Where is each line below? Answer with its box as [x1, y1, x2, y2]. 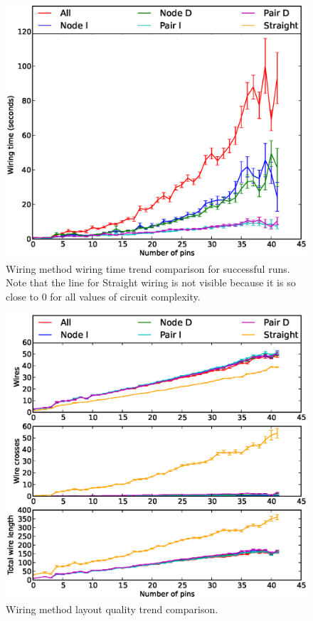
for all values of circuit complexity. [50, 288, 201, 303]
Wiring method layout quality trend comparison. [6, 602, 218, 617]
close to [6, 288, 38, 303]
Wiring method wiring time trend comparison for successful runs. [6, 261, 290, 276]
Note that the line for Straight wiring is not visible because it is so [6, 275, 296, 290]
